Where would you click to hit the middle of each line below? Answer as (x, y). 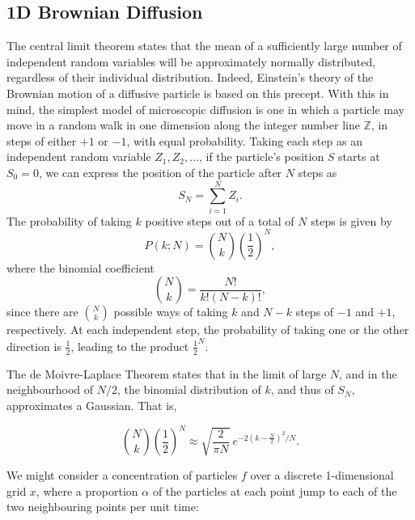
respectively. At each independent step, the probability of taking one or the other (208, 330)
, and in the (368, 373)
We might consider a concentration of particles (122, 475)
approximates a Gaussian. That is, (92, 405)
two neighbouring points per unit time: (103, 507)
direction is (34, 346)
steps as (318, 172)
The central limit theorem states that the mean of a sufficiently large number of (204, 46)
